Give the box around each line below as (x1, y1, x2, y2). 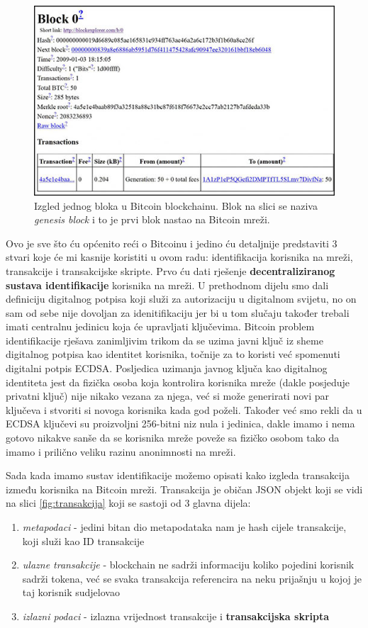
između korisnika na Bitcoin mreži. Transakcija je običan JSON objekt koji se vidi (6, 481, 363, 496)
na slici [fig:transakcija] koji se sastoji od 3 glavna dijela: (6, 495, 251, 510)
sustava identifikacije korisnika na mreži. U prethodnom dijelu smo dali (6, 277, 329, 292)
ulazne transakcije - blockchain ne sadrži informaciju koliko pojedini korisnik (22, 557, 355, 572)
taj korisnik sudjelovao (22, 585, 120, 600)
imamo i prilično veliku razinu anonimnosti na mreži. (6, 444, 236, 459)
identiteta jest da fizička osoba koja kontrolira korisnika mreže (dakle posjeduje (6, 374, 350, 389)
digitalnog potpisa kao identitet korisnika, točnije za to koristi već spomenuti (6, 347, 340, 361)
